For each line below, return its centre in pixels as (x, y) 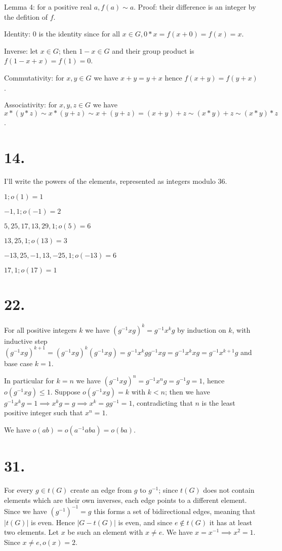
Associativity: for (31, 105)
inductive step (26, 341)
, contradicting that (163, 402)
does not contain (229, 490)
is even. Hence (53, 522)
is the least (218, 402)
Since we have (26, 511)
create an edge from (101, 490)
